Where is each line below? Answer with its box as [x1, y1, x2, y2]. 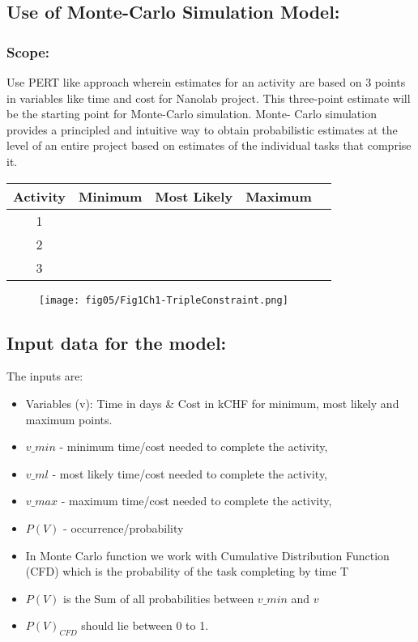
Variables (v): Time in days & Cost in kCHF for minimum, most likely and [25, 395, 399, 412]
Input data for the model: [6, 330, 227, 355]
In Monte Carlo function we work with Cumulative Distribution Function [25, 546, 390, 563]
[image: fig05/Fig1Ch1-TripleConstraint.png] [39, 294, 288, 306]
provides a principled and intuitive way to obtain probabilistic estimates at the [6, 121, 398, 138]
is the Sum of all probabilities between [63, 589, 254, 606]
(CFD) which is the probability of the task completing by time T [25, 563, 349, 580]
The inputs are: [6, 368, 83, 385]
